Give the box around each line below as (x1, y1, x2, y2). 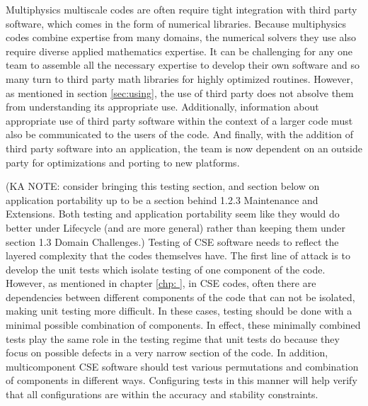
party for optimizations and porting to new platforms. (6, 154, 240, 169)
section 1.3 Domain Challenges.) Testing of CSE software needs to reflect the (6, 234, 339, 249)
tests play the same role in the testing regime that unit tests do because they (6, 331, 340, 346)
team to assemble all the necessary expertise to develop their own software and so (6, 57, 360, 72)
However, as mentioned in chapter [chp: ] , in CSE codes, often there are (6, 276, 316, 291)
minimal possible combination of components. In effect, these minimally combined (6, 317, 361, 332)
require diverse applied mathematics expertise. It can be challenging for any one (6, 43, 353, 58)
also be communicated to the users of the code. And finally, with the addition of (6, 127, 354, 142)
